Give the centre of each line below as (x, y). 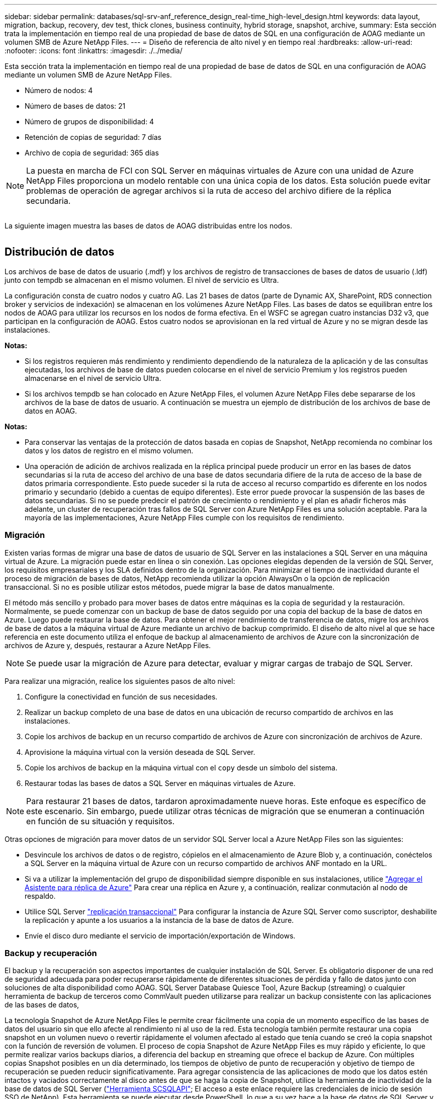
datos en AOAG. (51, 411)
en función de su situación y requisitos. (101, 821)
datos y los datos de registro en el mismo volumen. (109, 450)
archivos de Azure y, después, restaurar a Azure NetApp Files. (108, 645)
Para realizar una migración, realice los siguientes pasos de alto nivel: (120, 681)
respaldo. (40, 896)
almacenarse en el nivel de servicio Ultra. (93, 378)
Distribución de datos (60, 252)
